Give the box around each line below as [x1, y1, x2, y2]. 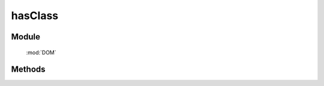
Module [11, 32, 40, 42]
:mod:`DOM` [26, 48, 56, 56]
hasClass [11, 9, 59, 22]
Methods [11, 64, 46, 75]
